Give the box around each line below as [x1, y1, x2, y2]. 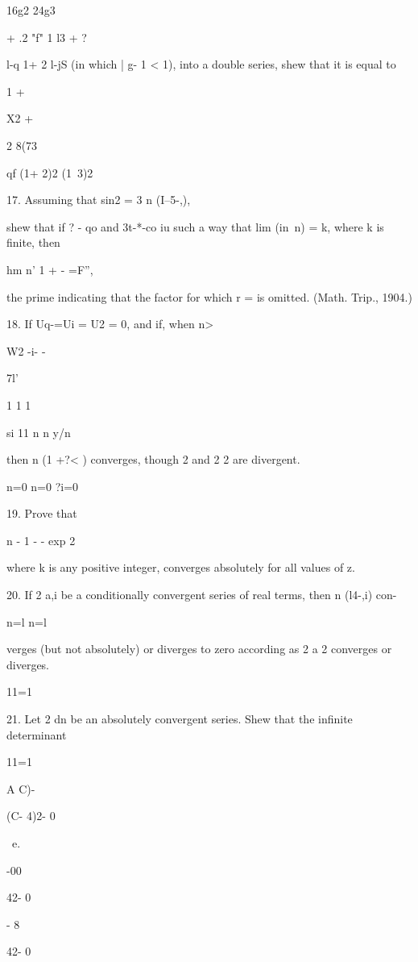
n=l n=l [6, 613, 47, 630]
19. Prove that [6, 505, 77, 522]
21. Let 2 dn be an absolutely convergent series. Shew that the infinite [6, 710, 353, 727]
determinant [6, 726, 67, 743]
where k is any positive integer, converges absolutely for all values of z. [6, 559, 355, 576]
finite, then [6, 234, 60, 251]
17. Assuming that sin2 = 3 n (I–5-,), [6, 191, 191, 208]
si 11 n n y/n [6, 423, 71, 440]
